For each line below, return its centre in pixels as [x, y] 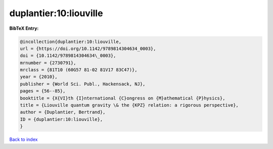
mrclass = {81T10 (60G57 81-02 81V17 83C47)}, [79, 70]
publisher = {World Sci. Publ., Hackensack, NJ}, [83, 84]
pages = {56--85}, [43, 91]
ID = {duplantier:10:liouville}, [61, 119]
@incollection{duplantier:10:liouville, [71, 41]
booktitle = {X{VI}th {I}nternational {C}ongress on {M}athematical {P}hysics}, [123, 98]
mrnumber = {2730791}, [48, 63]
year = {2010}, [39, 77]
